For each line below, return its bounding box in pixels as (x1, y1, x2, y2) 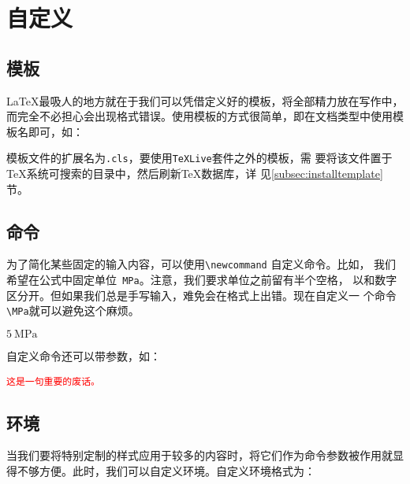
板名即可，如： (6, 123, 84, 139)
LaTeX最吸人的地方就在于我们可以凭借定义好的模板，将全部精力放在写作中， (6, 92, 404, 109)
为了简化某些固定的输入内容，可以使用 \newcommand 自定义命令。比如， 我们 (6, 256, 397, 272)
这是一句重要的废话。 (6, 375, 100, 387)
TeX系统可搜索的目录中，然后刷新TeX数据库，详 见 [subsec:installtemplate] (6, 165, 383, 182)
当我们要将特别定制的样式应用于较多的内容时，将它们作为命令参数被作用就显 (6, 447, 404, 464)
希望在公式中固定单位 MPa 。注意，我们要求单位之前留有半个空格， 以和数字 (6, 272, 397, 288)
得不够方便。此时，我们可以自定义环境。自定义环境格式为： (6, 463, 315, 479)
